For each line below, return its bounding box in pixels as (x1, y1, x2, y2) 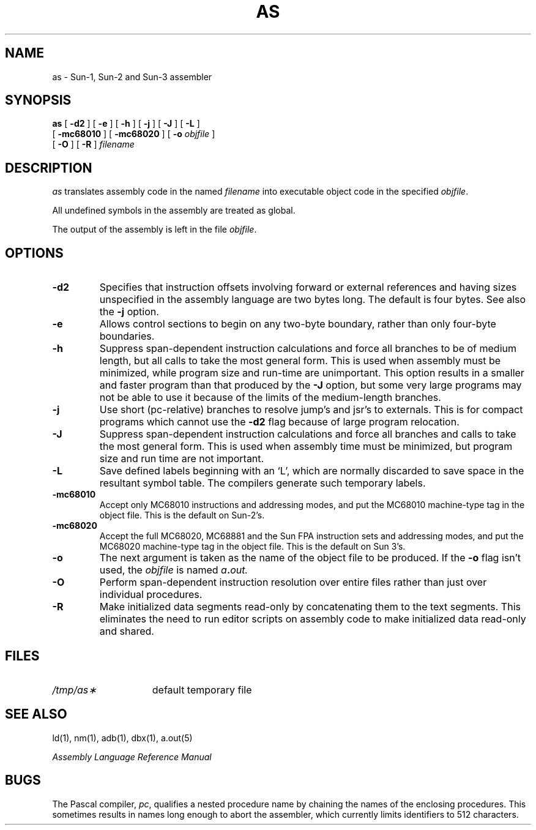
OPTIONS (5, 245, 64, 261)
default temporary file (152, 683, 252, 696)
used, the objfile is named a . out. (99, 564, 248, 577)
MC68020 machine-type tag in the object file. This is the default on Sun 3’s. (99, 541, 406, 552)
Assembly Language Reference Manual (52, 751, 212, 762)
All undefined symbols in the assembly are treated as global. (52, 205, 296, 216)
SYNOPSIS (5, 92, 72, 108)
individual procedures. (99, 588, 203, 601)
